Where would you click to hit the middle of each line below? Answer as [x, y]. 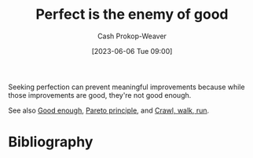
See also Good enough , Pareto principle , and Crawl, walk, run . [109, 110]
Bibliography [51, 142]
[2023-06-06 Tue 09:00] [132, 51]
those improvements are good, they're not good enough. [100, 95]
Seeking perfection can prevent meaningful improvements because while [126, 87]
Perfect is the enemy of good [132, 14]
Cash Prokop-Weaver [132, 36]
